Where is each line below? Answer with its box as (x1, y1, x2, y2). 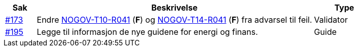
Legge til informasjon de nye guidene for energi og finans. (37, 27, 258, 37)
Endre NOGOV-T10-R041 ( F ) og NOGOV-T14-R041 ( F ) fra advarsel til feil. (37, 15, 312, 25)
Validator (314, 15, 348, 25)
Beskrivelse (151, 3, 198, 13)
